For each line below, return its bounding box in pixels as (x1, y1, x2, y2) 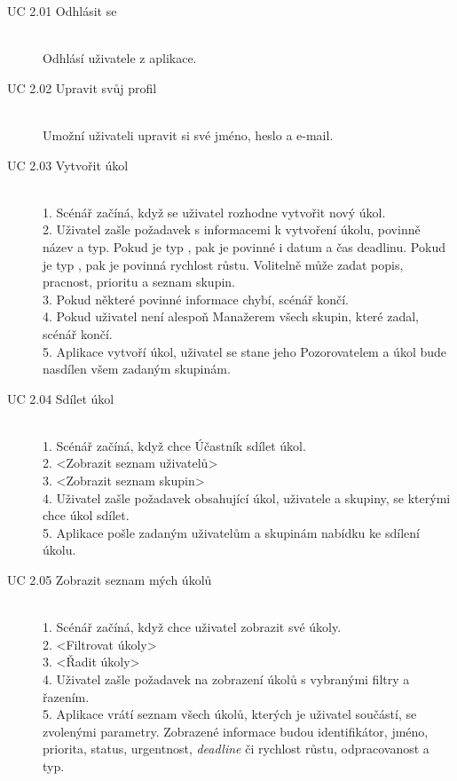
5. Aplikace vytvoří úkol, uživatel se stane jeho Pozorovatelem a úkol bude (43, 342, 447, 360)
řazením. (43, 687, 90, 706)
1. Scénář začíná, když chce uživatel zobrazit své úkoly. (43, 618, 342, 636)
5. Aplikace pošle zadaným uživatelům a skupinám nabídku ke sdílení (43, 523, 420, 541)
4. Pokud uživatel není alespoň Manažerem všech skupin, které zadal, (43, 307, 420, 326)
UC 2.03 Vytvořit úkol (7, 155, 129, 174)
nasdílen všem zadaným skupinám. (43, 359, 231, 378)
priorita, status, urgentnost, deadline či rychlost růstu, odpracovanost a (43, 739, 429, 758)
